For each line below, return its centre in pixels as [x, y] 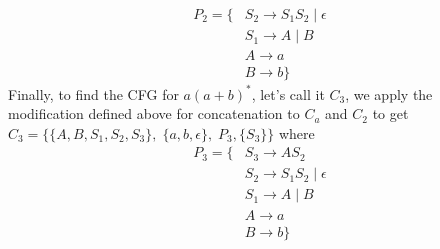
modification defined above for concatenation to [154, 113]
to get [390, 113]
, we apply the [389, 93]
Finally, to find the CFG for [93, 93]
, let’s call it [288, 93]
